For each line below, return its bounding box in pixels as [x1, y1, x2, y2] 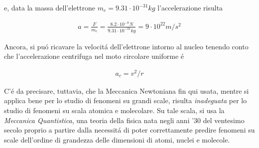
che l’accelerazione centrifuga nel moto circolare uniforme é [4, 51, 184, 61]
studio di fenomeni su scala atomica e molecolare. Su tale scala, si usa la [4, 105, 225, 116]
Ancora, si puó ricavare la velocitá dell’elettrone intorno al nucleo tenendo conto [4, 41, 249, 51]
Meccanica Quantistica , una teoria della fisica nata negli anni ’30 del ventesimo [4, 115, 245, 125]
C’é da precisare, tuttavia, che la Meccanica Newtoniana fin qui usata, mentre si [4, 85, 249, 96]
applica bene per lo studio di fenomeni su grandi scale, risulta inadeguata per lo [4, 95, 247, 106]
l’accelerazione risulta [157, 2, 223, 12]
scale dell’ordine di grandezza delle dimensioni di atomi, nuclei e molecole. [4, 134, 230, 145]
